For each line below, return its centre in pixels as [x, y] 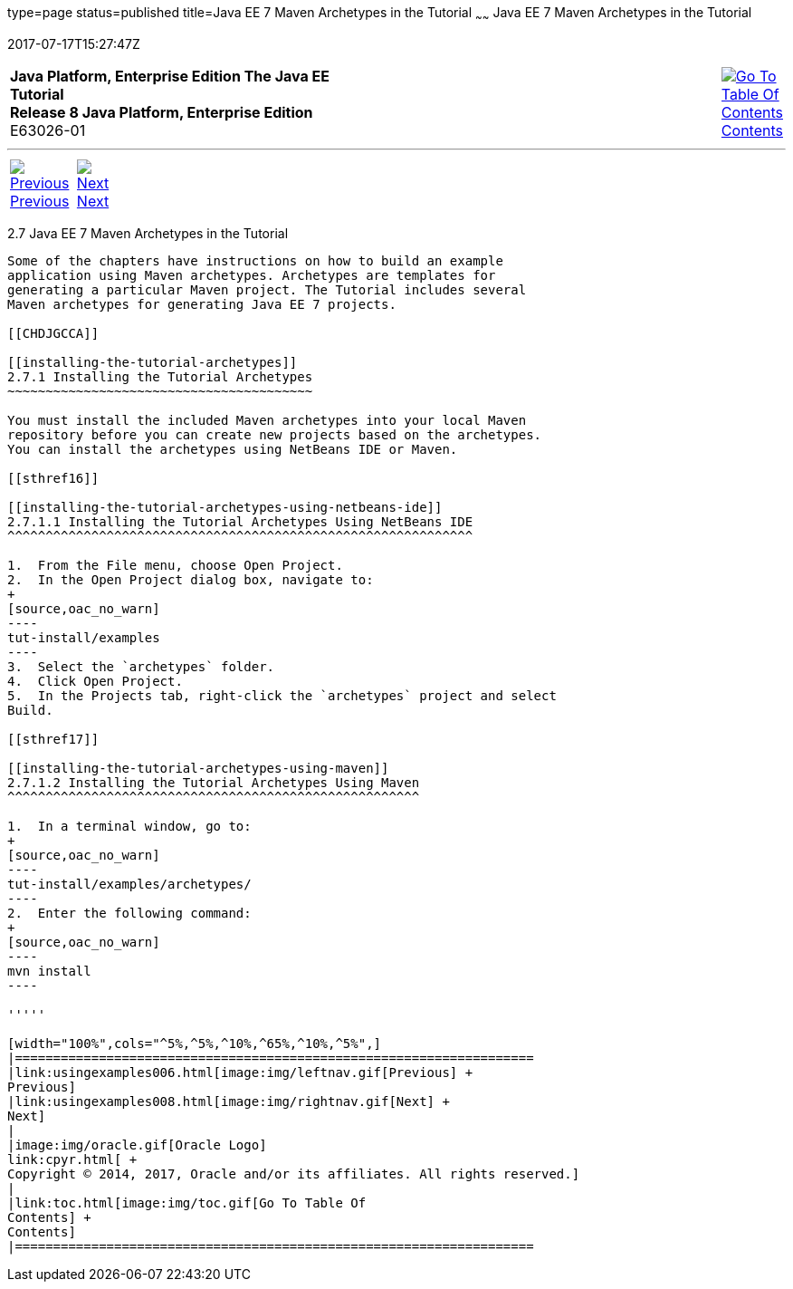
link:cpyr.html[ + [72, 1159]
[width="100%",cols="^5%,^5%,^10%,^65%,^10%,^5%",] [195, 1043]
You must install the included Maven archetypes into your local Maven [267, 420]
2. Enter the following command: [129, 913]
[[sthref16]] [53, 478]
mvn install [49, 971]
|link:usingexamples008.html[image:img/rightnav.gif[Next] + [229, 1101]
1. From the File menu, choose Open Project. [175, 565]
